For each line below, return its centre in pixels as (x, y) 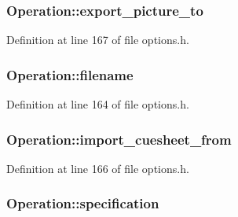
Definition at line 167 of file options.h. (98, 40)
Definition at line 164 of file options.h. (98, 104)
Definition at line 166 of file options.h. (98, 168)
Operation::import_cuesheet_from (119, 139)
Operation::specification (83, 203)
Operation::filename (70, 74)
